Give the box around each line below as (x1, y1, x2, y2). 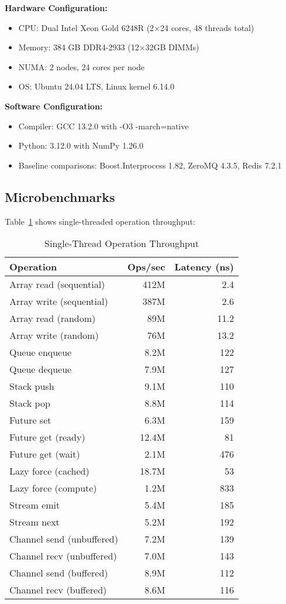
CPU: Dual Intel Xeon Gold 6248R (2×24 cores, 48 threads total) (18, 21, 254, 33)
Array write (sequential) (9, 294, 108, 308)
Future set (9, 413, 51, 427)
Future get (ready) (9, 430, 85, 444)
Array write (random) (9, 328, 99, 342)
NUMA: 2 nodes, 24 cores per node (18, 60, 145, 73)
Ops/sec (127, 260, 166, 274)
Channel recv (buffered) (9, 583, 107, 597)
